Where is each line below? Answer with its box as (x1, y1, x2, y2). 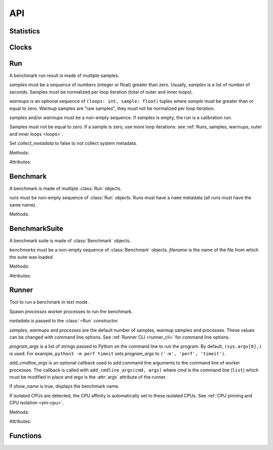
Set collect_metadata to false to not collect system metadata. (9, 140, 138, 146)
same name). (9, 201, 37, 208)
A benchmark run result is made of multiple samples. (9, 72, 120, 78)
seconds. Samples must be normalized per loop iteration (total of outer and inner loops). (9, 89, 193, 95)
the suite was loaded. (9, 254, 54, 260)
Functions (9, 431, 42, 440)
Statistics (9, 27, 40, 35)
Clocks (9, 43, 32, 52)
